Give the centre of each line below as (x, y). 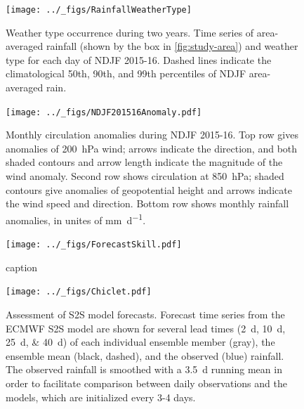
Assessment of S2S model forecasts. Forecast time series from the (145, 314)
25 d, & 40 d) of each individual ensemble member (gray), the (140, 342)
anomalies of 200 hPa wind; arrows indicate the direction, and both (152, 148)
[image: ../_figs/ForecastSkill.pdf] (94, 245)
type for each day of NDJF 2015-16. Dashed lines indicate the (139, 59)
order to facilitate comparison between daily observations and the (146, 383)
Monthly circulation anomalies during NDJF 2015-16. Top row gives (152, 135)
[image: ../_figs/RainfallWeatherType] (99, 10)
